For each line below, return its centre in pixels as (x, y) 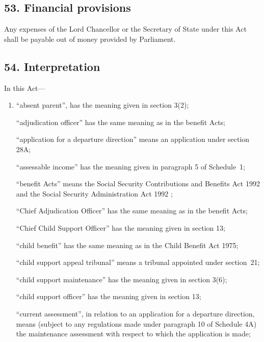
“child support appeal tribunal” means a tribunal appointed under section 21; (138, 262)
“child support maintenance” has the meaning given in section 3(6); (122, 279)
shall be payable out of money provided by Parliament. (90, 39)
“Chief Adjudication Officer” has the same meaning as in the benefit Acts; (132, 211)
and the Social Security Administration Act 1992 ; (94, 193)
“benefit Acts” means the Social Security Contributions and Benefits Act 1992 (138, 184)
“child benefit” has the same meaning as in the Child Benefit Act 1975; (127, 245)
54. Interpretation (52, 66)
